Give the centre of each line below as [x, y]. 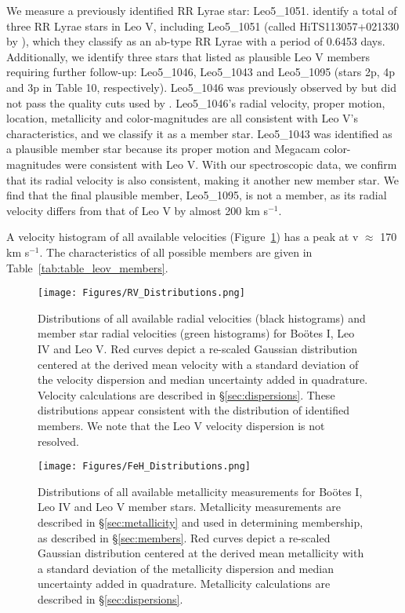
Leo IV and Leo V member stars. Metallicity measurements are [189, 507]
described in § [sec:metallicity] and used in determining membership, [201, 522]
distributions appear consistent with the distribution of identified [194, 410]
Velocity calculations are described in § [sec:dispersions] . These [186, 394]
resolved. [59, 441]
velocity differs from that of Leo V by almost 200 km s [137, 210]
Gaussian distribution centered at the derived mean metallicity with [201, 553]
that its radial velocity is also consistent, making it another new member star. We [203, 179]
